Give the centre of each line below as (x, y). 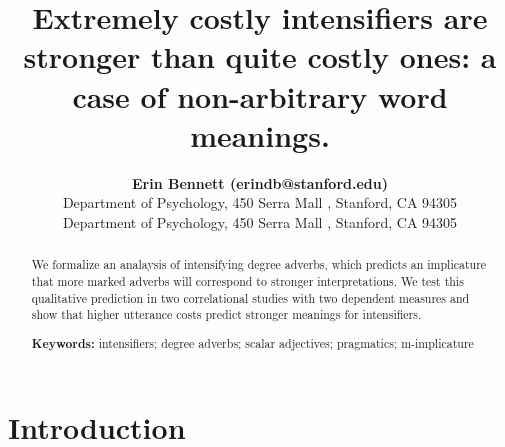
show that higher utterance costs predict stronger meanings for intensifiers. (226, 314)
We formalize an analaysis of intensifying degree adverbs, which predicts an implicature (259, 264)
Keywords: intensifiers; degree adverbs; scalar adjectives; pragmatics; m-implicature (252, 343)
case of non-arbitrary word (260, 95)
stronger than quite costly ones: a (260, 56)
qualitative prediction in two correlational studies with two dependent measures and (250, 297)
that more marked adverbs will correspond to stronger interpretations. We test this (247, 280)
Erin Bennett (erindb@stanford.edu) (260, 182)
